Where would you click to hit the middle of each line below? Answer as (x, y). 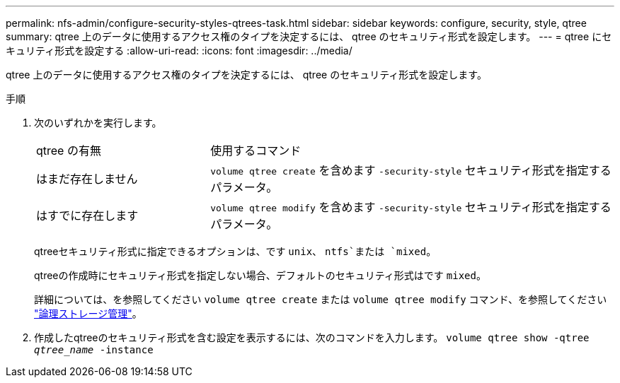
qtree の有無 (69, 151)
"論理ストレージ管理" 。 (88, 313)
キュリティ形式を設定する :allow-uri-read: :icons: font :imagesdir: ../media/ (179, 51)
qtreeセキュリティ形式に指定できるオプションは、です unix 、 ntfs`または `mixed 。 (235, 251)
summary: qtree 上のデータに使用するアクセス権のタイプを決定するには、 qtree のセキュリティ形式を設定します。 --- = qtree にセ (309, 36)
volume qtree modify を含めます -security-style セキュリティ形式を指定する (411, 207)
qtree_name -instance (94, 350)
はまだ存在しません (87, 179)
